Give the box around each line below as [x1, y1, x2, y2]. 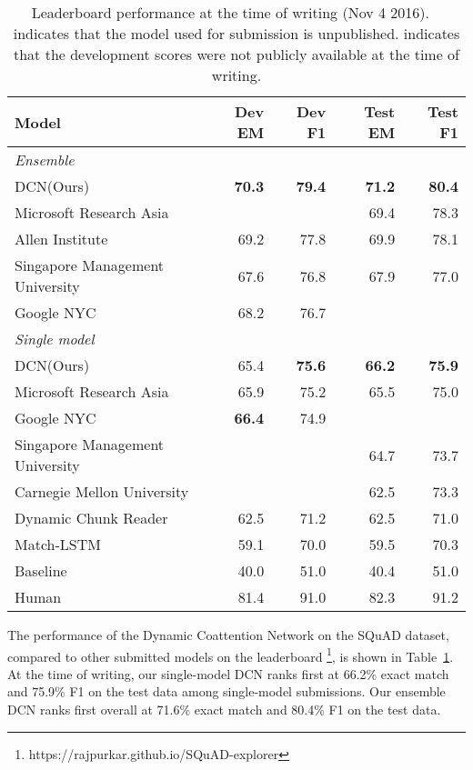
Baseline [15, 560, 67, 581]
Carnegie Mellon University [15, 481, 189, 502]
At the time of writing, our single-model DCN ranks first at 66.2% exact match [7, 664, 449, 683]
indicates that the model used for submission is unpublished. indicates [13, 23, 460, 44]
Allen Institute [15, 228, 108, 249]
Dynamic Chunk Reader [15, 507, 168, 528]
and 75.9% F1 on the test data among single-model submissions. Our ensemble [7, 682, 446, 701]
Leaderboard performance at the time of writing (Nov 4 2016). [31, 2, 430, 23]
